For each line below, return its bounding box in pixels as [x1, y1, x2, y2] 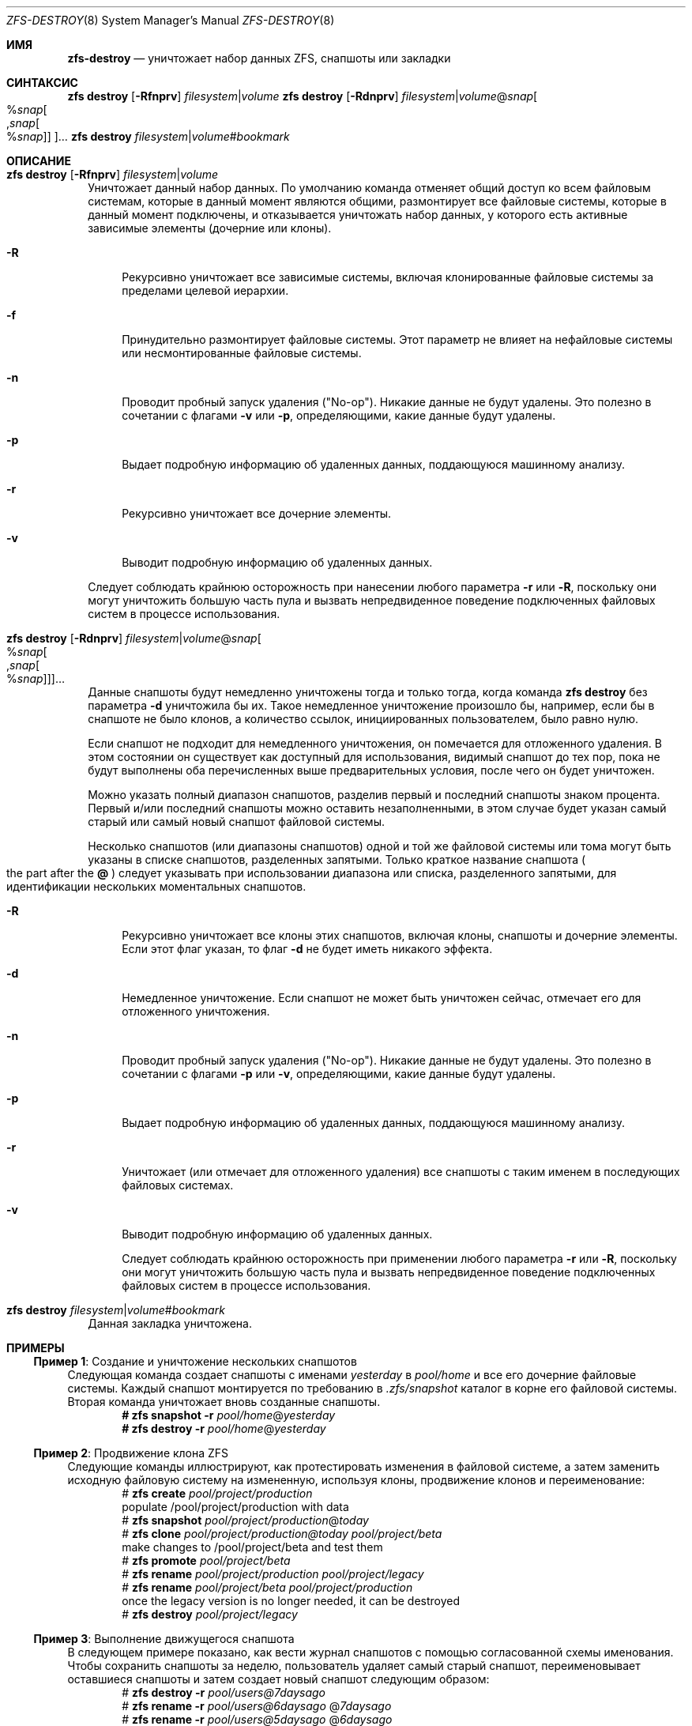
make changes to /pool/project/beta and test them [122, 1540, 383, 1554]
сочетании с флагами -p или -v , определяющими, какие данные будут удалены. [122, 1067, 556, 1080]
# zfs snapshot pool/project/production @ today [122, 1513, 369, 1527]
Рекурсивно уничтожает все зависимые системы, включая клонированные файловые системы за [122, 270, 654, 284]
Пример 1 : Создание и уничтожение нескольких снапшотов [33, 1355, 357, 1368]
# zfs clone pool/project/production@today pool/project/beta [122, 1527, 442, 1540]
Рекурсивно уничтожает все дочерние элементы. [122, 507, 392, 520]
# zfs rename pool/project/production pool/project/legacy [122, 1567, 424, 1581]
